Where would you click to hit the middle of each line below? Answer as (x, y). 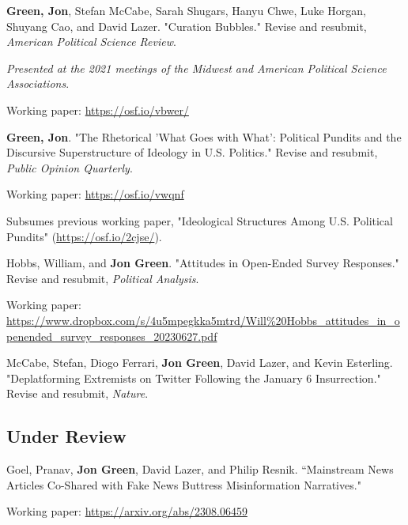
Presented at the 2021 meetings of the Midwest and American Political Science (196, 68)
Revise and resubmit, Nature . (77, 393)
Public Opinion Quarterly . (70, 167)
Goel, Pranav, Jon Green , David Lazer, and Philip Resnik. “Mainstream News (200, 469)
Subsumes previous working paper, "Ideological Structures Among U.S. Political (200, 220)
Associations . (38, 83)
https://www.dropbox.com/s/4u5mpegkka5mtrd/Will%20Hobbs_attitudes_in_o (203, 320)
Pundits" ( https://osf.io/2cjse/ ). (84, 236)
